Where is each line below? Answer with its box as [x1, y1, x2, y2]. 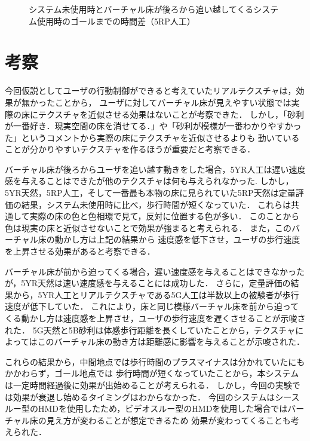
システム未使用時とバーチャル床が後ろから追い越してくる [29, 3, 254, 15]
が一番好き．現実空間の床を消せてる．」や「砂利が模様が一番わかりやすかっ [5, 120, 302, 132]
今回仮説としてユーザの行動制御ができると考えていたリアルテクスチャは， [5, 84, 296, 97]
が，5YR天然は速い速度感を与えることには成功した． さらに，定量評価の [5, 277, 291, 289]
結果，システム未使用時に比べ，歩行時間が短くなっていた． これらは [21, 198, 291, 210]
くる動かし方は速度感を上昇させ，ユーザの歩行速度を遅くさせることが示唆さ [5, 312, 306, 324]
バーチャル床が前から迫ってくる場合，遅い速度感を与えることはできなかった [5, 265, 305, 277]
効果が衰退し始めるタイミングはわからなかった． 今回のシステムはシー [13, 390, 291, 403]
